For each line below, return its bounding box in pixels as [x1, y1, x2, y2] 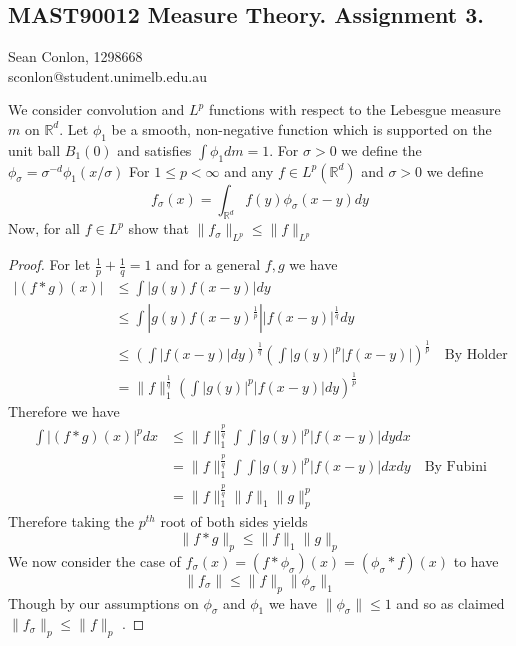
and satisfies [117, 139, 192, 160]
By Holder [444, 348, 508, 363]
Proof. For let [8, 254, 91, 275]
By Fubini [424, 459, 487, 474]
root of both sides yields [160, 511, 308, 532]
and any [224, 160, 274, 181]
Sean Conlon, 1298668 [8, 46, 143, 67]
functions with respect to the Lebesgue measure [208, 99, 501, 120]
